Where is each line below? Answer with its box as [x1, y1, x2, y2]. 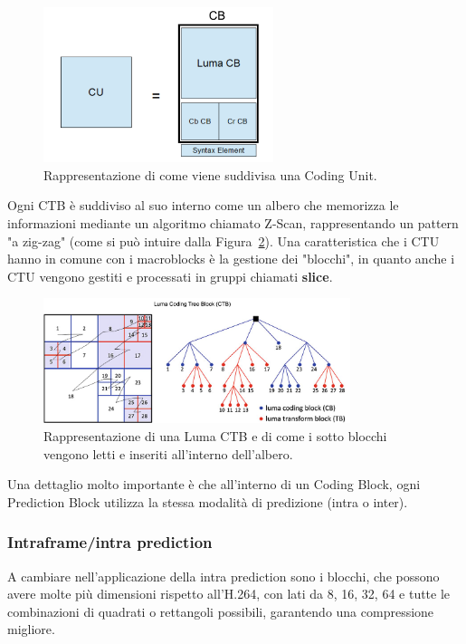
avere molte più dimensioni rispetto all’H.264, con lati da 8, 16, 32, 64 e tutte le [7, 584, 451, 603]
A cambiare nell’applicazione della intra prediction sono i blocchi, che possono [7, 566, 440, 585]
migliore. [7, 620, 55, 639]
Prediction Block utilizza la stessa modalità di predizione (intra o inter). [7, 492, 408, 511]
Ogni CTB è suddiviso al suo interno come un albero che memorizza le [7, 196, 399, 215]
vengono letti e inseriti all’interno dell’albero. [43, 444, 293, 463]
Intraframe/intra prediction [7, 531, 213, 553]
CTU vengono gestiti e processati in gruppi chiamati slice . [7, 266, 333, 285]
